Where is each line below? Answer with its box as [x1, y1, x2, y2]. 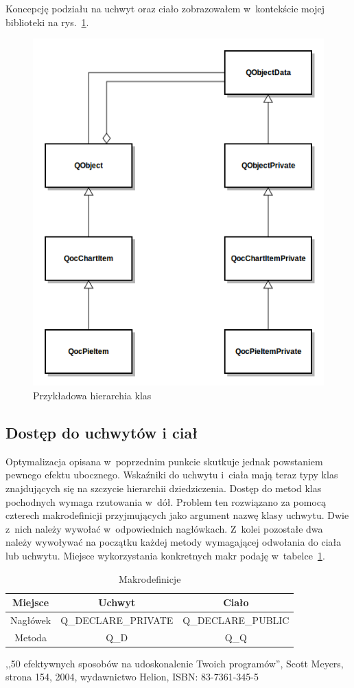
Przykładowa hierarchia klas [33, 388, 152, 402]
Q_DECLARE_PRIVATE [60, 612, 174, 627]
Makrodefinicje [119, 571, 181, 586]
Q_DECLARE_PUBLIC [182, 612, 290, 627]
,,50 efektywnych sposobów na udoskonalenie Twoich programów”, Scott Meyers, [5, 656, 344, 670]
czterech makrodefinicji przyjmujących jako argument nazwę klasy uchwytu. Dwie [5, 508, 349, 522]
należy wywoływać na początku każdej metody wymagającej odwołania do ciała [5, 535, 342, 549]
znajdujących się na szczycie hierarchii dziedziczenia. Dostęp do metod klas [5, 480, 322, 495]
